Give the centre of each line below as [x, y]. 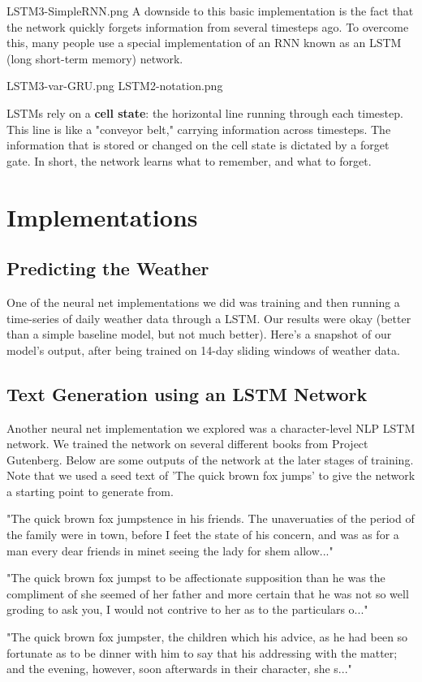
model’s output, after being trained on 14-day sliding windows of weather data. [203, 350]
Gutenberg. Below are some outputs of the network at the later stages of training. [210, 459]
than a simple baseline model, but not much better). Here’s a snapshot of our [199, 334]
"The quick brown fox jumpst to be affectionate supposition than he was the [196, 578]
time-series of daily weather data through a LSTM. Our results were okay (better [209, 318]
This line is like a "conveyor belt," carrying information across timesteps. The [199, 129]
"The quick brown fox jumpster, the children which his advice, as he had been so [207, 637]
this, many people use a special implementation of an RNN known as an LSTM [204, 43]
